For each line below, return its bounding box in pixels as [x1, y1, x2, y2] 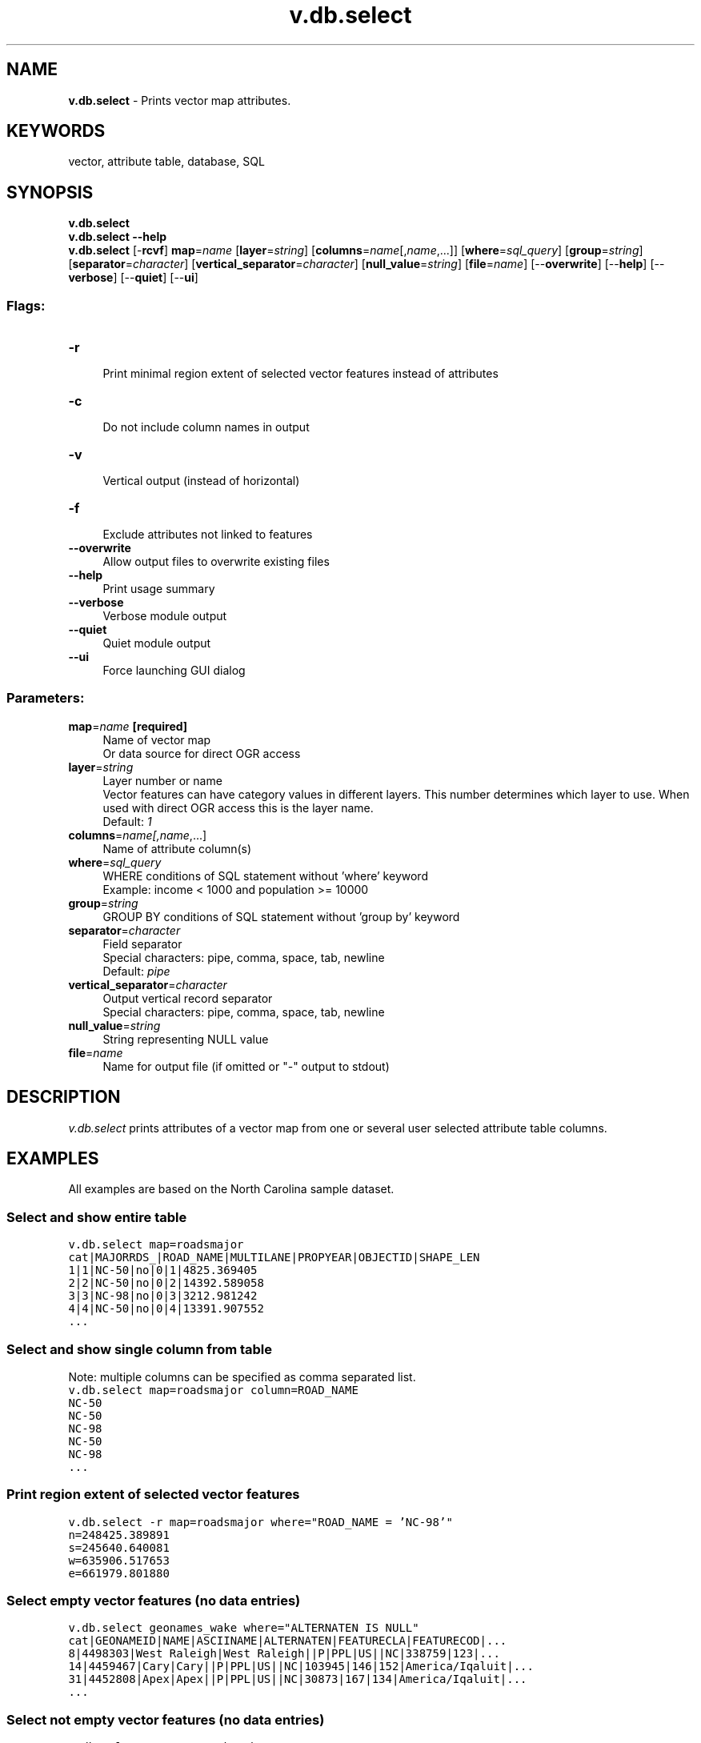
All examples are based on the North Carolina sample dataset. [68, 1182, 395, 1196]
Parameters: [6, 690, 85, 707]
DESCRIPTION [6, 1087, 121, 1108]
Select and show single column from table [6, 1340, 273, 1357]
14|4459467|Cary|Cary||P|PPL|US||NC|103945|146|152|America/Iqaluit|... [68, 1660, 534, 1673]
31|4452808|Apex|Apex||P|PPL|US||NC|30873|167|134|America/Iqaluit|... [68, 1673, 527, 1686]
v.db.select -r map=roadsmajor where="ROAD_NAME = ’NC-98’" [68, 1515, 453, 1529]
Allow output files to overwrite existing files [102, 555, 330, 569]
